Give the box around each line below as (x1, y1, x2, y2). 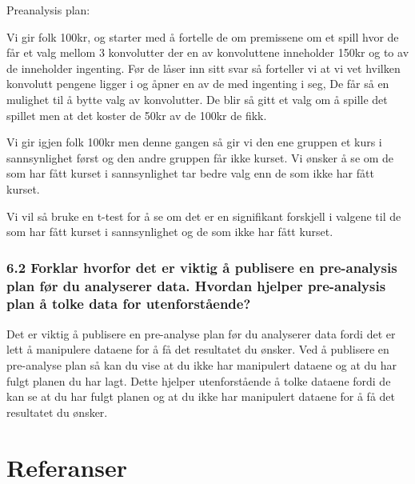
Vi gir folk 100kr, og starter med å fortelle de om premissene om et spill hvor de (6, 28, 399, 45)
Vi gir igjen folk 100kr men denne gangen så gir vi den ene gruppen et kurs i (6, 134, 382, 150)
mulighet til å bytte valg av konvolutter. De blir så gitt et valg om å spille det (6, 90, 388, 107)
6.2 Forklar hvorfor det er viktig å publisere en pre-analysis (6, 257, 397, 277)
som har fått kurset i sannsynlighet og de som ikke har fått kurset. (6, 223, 333, 240)
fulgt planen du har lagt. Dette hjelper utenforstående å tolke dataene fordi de (6, 372, 391, 389)
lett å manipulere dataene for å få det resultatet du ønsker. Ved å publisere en (6, 341, 389, 358)
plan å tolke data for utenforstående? (6, 294, 251, 314)
